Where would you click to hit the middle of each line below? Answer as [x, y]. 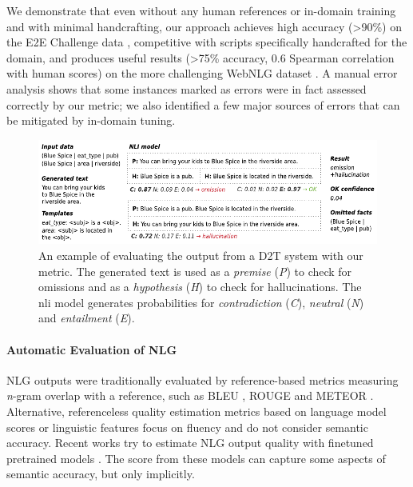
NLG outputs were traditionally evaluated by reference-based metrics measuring [203, 379]
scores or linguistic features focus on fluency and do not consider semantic [187, 427]
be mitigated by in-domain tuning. [91, 120]
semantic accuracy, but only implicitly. [101, 474]
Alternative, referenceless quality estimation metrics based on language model [197, 411]
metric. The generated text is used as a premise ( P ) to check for [195, 271]
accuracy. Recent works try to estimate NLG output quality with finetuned [190, 443]
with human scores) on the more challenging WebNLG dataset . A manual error [202, 73]
